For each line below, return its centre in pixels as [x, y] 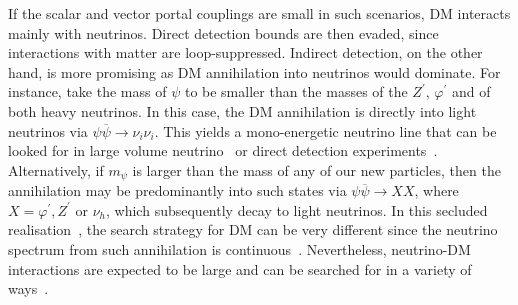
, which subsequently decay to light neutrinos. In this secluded [297, 209]
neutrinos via [48, 130]
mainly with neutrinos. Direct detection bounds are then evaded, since [223, 32]
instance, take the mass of [87, 91]
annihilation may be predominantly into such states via [177, 190]
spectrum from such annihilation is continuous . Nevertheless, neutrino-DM [239, 248]
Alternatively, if [56, 169]
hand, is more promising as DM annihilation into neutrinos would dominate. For [254, 71]
